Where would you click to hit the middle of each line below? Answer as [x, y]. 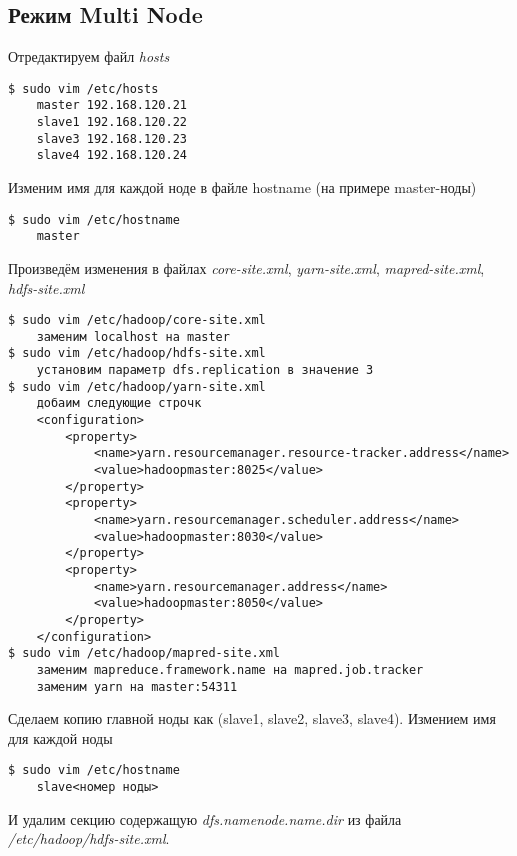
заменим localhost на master [133, 336]
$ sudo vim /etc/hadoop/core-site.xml [137, 320]
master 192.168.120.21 [111, 105]
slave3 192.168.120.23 [111, 138]
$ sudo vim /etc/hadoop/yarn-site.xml [137, 386]
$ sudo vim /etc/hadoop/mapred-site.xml [144, 653]
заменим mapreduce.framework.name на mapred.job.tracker [230, 669]
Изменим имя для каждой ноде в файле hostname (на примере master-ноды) [242, 187]
